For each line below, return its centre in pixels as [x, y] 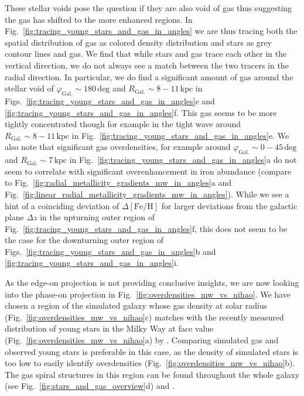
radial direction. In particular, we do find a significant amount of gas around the [149, 76]
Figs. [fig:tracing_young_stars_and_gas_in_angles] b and [110, 251]
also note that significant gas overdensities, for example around [118, 147]
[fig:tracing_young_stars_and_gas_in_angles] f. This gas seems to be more [141, 112]
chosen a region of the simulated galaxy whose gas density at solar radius [136, 305]
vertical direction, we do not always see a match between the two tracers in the [147, 65]
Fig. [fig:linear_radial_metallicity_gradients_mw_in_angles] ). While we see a [147, 194]
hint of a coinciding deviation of [62, 205]
